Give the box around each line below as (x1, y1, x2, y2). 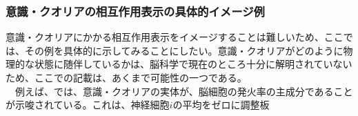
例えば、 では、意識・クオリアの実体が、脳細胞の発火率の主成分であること (14, 84, 353, 98)
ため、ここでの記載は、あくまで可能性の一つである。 (6, 70, 247, 84)
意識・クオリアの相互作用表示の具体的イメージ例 (6, 2, 265, 19)
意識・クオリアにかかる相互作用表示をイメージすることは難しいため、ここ (6, 30, 344, 44)
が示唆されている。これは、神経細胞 (6, 97, 170, 112)
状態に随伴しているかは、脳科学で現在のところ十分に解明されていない (34, 57, 352, 71)
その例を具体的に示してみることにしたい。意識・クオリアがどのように (24, 43, 344, 57)
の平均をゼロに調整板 (172, 97, 270, 112)
